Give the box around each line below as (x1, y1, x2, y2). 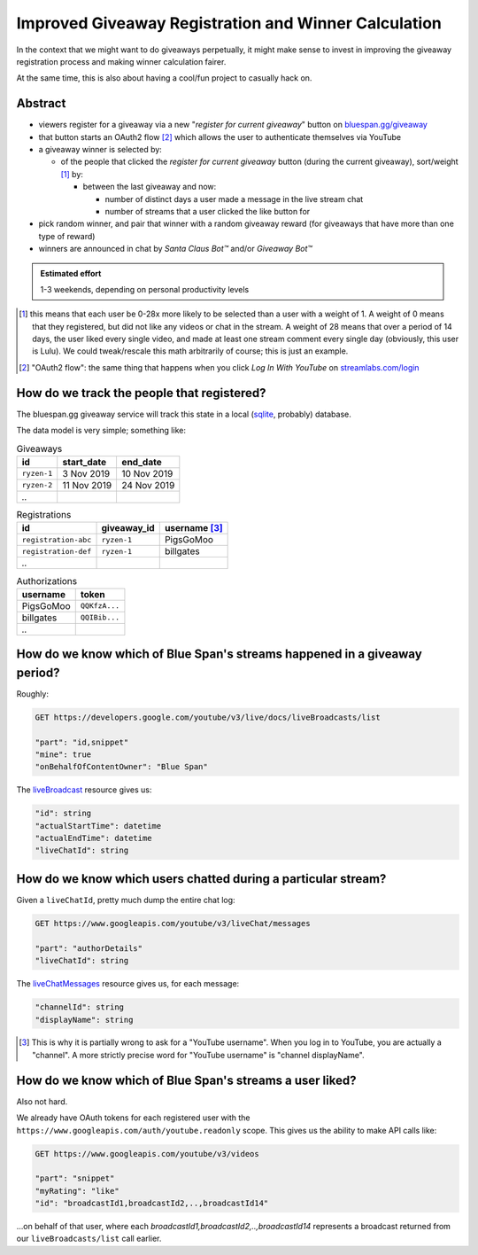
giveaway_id (101, 522, 155, 534)
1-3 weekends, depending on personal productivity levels (40, 284, 250, 294)
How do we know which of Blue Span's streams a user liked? (16, 1072, 357, 1087)
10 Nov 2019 (121, 467, 173, 479)
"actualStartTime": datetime (35, 821, 162, 830)
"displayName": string (35, 1015, 134, 1025)
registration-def (21, 546, 92, 556)
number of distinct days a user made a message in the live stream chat (104, 193, 364, 204)
